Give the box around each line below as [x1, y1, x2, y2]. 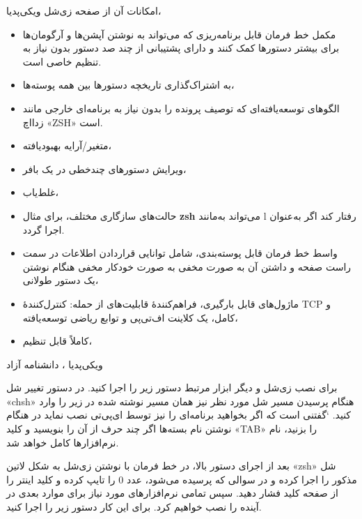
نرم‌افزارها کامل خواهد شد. [6, 435, 119, 449]
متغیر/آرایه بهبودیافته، [22, 138, 111, 153]
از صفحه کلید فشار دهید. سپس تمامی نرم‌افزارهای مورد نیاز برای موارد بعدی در [6, 486, 338, 500]
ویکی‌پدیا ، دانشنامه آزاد [6, 356, 103, 371]
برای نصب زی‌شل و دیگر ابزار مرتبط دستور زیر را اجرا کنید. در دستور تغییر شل [6, 380, 338, 395]
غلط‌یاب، [22, 185, 58, 200]
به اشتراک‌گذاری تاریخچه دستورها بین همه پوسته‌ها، [22, 77, 235, 92]
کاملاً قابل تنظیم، [22, 333, 93, 348]
